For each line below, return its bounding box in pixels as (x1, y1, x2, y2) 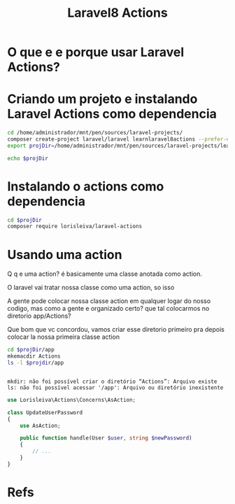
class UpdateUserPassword (7, 409, 83, 416)
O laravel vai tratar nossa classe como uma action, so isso (7, 283, 175, 292)
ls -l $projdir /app (7, 359, 64, 366)
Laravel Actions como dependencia (7, 106, 217, 122)
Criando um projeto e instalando (7, 91, 198, 107)
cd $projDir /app (7, 346, 55, 353)
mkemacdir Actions (7, 353, 61, 360)
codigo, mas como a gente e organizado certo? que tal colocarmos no (7, 304, 210, 313)
